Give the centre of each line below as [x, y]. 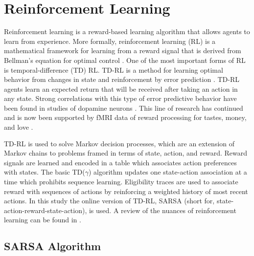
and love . [19, 127]
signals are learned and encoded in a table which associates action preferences [120, 162]
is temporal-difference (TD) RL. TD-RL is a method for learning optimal [114, 69]
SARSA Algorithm [53, 246]
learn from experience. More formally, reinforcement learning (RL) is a [110, 41]
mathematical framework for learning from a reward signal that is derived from [123, 50]
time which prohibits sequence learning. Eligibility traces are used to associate [121, 182]
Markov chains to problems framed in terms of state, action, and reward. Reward [126, 153]
